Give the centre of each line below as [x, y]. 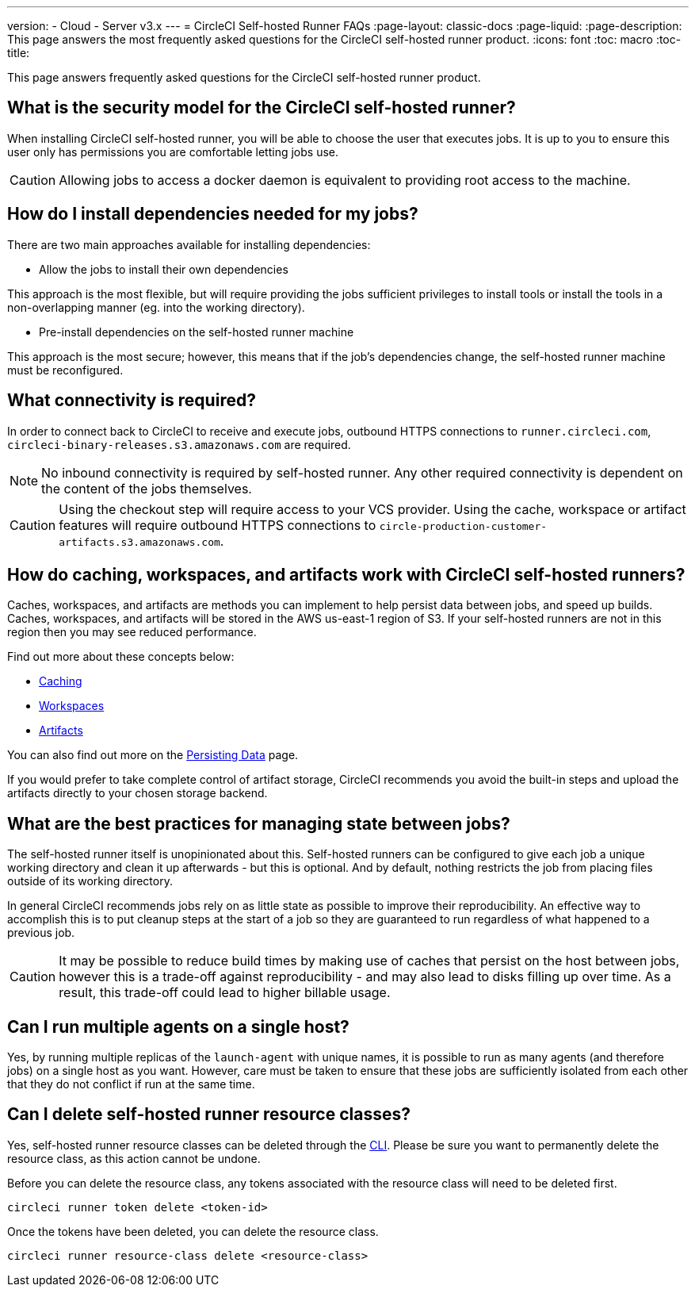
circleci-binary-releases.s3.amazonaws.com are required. [179, 444]
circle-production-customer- [463, 526]
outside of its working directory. [90, 881]
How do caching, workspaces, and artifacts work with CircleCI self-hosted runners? [346, 574]
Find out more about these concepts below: [121, 657]
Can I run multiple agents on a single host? [178, 1026]
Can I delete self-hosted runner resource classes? [209, 1115]
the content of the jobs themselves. [147, 488]
